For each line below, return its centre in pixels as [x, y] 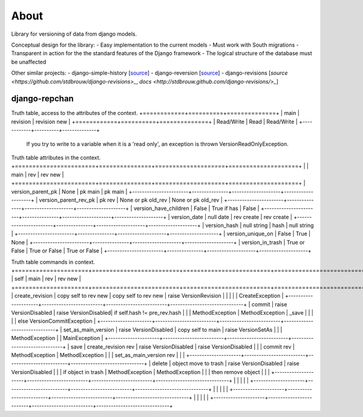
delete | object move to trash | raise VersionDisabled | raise [226, 364]
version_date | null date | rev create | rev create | [232, 217]
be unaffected [29, 62]
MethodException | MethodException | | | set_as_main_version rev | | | [98, 355]
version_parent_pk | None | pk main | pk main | [69, 191]
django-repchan [42, 99]
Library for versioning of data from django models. [74, 34]
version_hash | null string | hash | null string [260, 225]
